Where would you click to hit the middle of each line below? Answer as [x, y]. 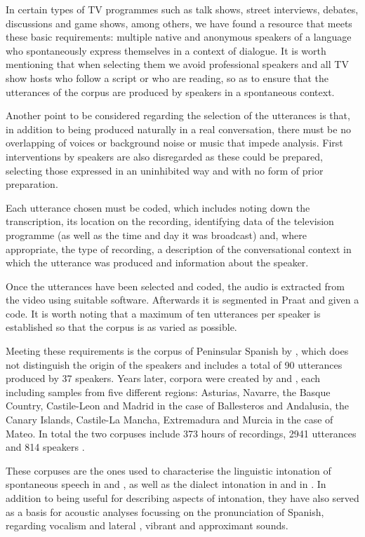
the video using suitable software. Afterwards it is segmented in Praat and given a [182, 300]
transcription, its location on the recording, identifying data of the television [170, 221]
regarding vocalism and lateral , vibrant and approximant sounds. [147, 525]
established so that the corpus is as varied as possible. [121, 327]
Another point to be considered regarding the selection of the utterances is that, [178, 115]
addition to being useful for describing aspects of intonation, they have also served [182, 498]
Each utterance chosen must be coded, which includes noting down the [158, 207]
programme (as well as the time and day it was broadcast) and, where [156, 234]
